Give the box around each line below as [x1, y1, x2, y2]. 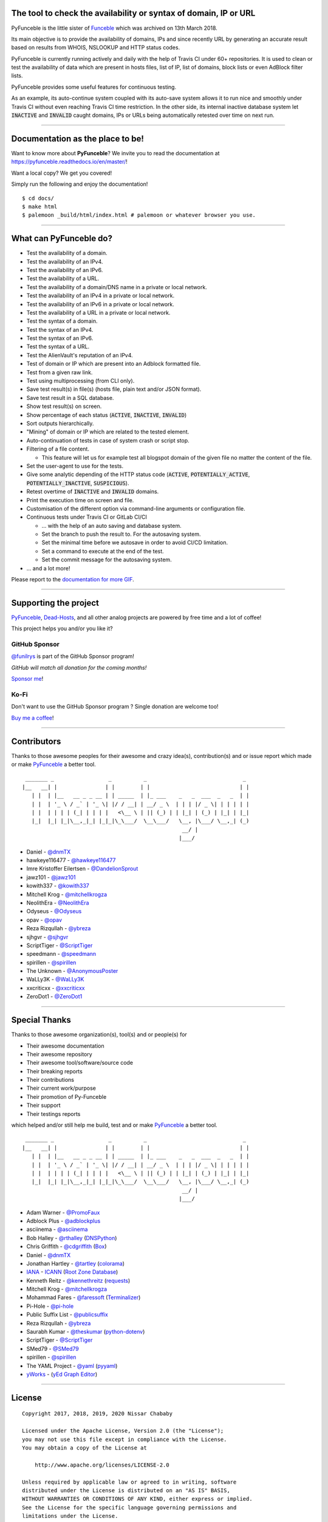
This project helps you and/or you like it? [11, 625, 113, 633]
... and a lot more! [26, 564, 70, 572]
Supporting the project [11, 597, 100, 608]
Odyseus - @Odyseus [26, 908, 82, 915]
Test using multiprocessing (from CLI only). [26, 377, 135, 385]
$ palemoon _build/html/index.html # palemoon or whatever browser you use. [22, 212, 256, 219]
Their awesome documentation [26, 1042, 104, 1050]
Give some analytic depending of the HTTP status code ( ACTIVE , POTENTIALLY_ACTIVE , [26, 471, 250, 478]
